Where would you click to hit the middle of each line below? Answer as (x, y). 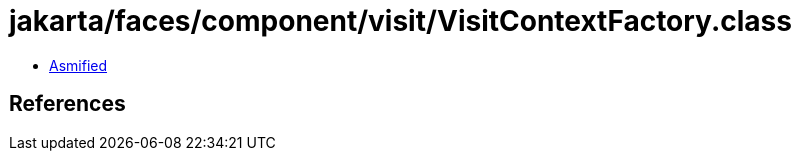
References (67, 104)
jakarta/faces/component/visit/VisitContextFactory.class (400, 21)
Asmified (78, 65)
